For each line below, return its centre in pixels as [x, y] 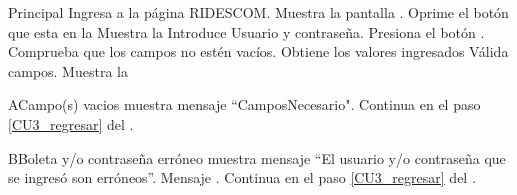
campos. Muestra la [68, 70]
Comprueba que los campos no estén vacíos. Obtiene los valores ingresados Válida [258, 51]
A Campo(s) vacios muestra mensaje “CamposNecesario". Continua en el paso [244, 104]
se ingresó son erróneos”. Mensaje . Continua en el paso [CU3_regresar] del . [242, 177]
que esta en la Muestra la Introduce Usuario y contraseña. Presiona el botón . [246, 31]
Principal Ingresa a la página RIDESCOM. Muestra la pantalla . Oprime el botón [258, 12]
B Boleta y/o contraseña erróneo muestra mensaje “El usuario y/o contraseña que [257, 157]
